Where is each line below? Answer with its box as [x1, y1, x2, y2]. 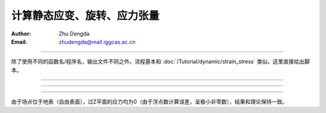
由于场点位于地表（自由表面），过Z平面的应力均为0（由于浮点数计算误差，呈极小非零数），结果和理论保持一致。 [11, 98, 288, 105]
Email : [11, 38, 27, 45]
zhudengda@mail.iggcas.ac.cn [59, 38, 136, 45]
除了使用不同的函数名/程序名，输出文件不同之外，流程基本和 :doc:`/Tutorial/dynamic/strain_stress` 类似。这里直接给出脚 [11, 58, 310, 66]
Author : [11, 30, 31, 37]
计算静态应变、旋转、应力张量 [11, 9, 160, 22]
